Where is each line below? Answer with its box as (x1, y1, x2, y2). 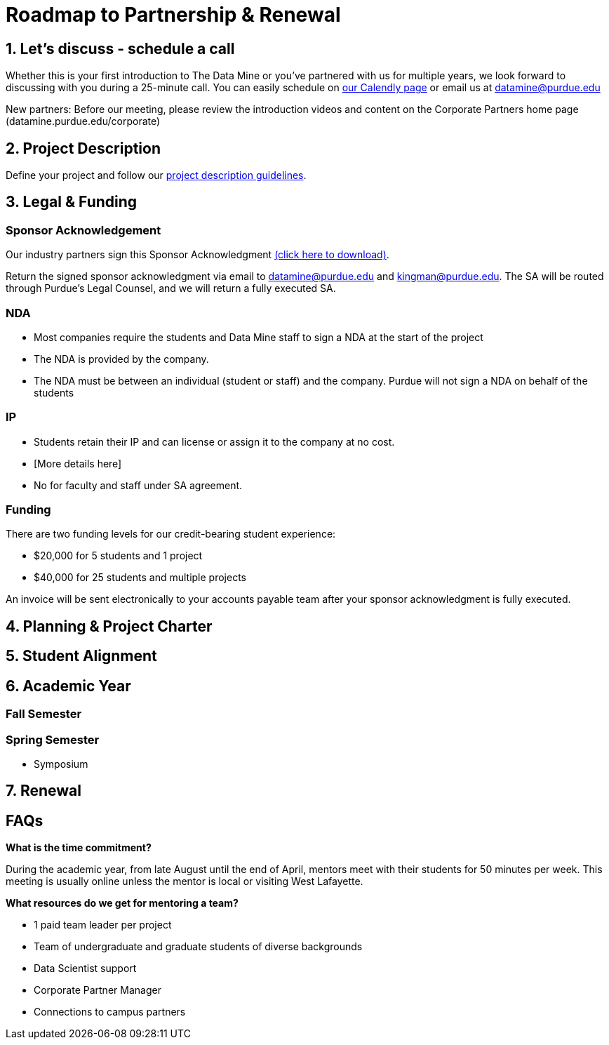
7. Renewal (6, 782, 81, 800)
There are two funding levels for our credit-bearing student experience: (6, 528, 336, 540)
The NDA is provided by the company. (34, 352, 209, 365)
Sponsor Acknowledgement (6, 222, 161, 237)
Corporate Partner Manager (34, 984, 161, 997)
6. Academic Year (6, 677, 131, 695)
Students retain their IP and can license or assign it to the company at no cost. (34, 435, 395, 448)
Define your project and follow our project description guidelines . (6, 169, 307, 182)
